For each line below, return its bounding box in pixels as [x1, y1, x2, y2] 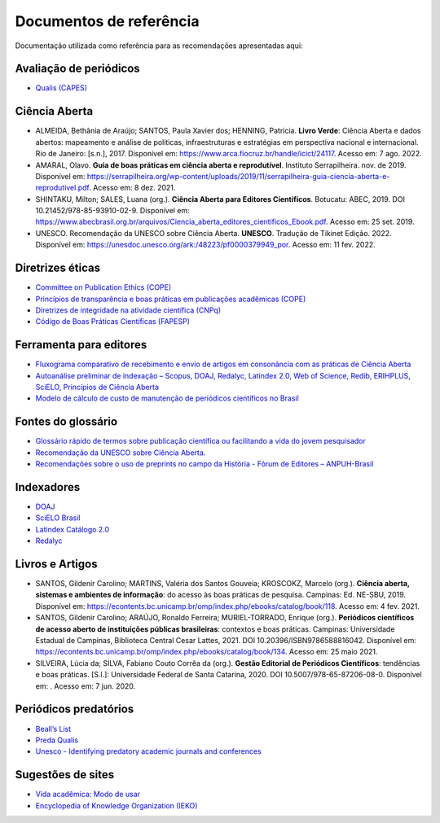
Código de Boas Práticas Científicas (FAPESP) [35, 317, 191, 326]
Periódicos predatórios [15, 703, 134, 716]
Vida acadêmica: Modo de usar [35, 790, 141, 799]
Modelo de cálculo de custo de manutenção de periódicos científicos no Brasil [35, 393, 299, 403]
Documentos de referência [15, 12, 200, 30]
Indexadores [15, 480, 81, 494]
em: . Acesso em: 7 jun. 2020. [35, 681, 136, 691]
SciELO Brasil [35, 513, 81, 523]
